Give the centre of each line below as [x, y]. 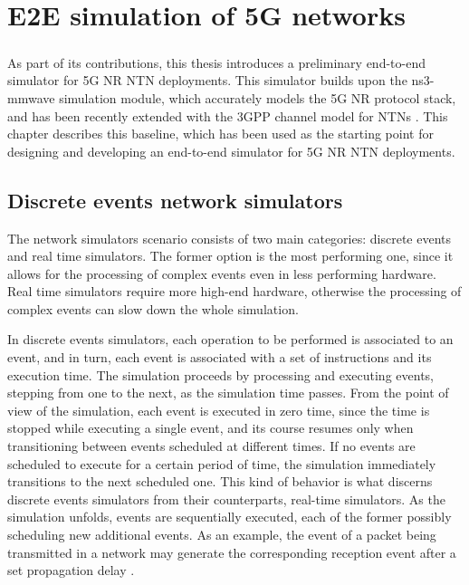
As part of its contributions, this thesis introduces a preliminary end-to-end [216, 62]
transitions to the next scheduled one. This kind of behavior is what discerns [220, 481]
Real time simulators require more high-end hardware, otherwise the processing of [234, 291]
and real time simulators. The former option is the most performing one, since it [230, 256]
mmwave [31, 97]
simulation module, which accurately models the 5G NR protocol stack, [258, 97]
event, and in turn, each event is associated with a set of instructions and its [220, 357]
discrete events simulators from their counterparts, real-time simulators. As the [226, 499]
